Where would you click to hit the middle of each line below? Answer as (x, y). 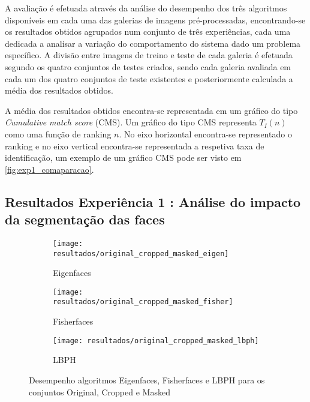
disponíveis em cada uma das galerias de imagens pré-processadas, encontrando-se (155, 19)
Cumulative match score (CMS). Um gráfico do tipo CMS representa (131, 122)
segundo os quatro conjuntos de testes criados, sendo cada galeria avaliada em (148, 66)
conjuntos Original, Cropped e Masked (100, 391)
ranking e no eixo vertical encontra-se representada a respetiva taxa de (135, 145)
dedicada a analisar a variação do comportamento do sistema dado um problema (153, 43)
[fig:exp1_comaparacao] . (49, 169)
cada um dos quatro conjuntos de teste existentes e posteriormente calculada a (149, 78)
